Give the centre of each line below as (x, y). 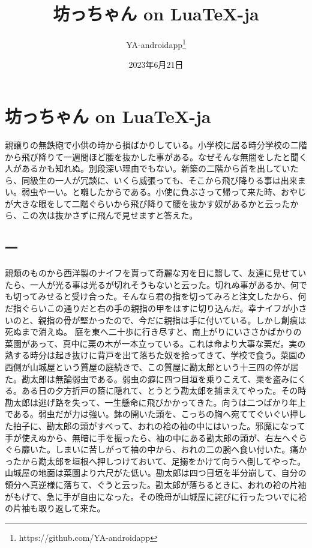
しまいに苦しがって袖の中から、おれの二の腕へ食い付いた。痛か (181, 449)
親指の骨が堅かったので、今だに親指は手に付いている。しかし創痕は (172, 320)
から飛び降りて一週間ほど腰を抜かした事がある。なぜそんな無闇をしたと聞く (156, 156)
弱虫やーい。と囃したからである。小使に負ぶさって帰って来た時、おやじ (164, 192)
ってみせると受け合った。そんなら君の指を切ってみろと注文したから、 (160, 296)
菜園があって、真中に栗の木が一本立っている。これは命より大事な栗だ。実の (155, 343)
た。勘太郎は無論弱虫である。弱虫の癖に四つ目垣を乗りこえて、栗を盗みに (151, 378)
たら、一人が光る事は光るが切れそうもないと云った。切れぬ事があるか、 (148, 284)
